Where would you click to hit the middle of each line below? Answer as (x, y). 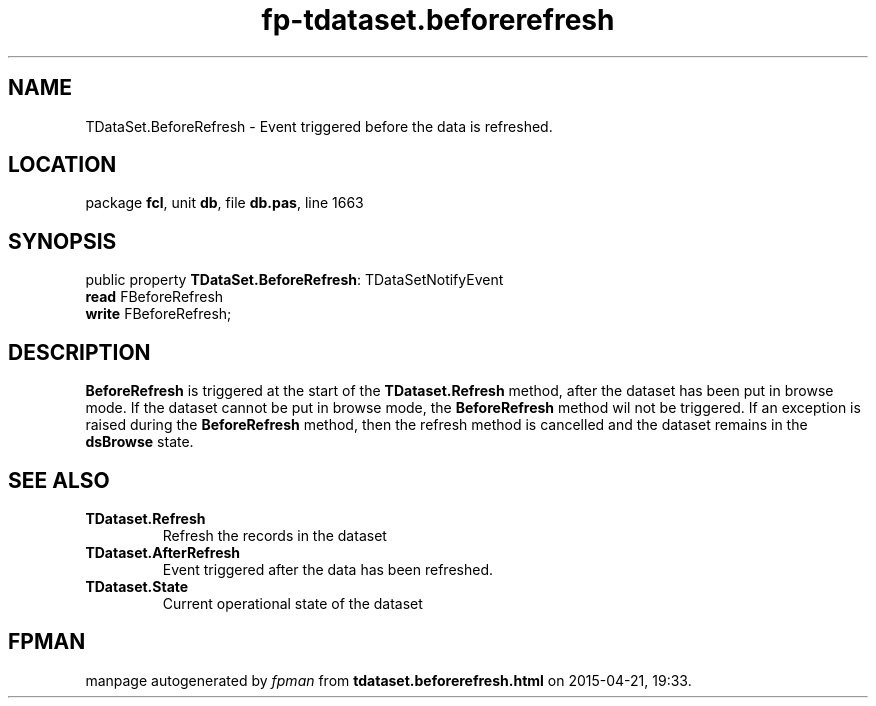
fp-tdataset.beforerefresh (438, 20)
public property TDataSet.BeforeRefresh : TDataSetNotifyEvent (294, 280)
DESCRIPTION (79, 352)
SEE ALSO (59, 480)
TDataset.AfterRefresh (163, 552)
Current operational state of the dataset (292, 603)
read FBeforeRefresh (154, 297)
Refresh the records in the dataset (274, 535)
